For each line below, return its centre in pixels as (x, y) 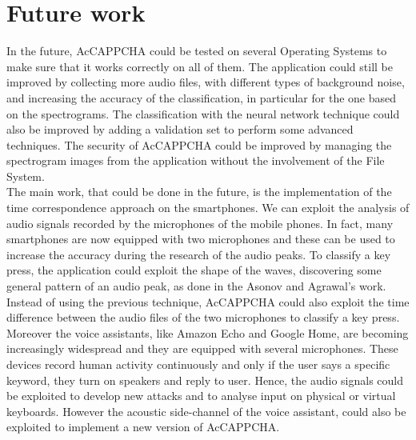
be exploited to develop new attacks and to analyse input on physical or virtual (201, 396)
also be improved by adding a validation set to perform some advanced (180, 129)
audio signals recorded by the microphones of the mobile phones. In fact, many (200, 223)
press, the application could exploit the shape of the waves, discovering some (194, 270)
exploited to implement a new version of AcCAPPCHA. (143, 427)
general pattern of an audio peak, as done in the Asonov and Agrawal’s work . (196, 286)
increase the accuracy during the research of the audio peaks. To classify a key (199, 254)
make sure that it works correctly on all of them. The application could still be (200, 66)
